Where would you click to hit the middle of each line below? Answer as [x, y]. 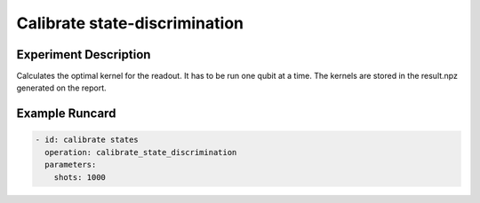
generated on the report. [61, 88]
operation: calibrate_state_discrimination [141, 152]
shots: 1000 [80, 177]
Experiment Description [84, 55]
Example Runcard [66, 114]
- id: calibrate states [87, 140]
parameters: [71, 165]
